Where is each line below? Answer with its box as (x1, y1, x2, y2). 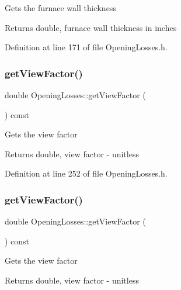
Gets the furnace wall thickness (5, 2, 116, 13)
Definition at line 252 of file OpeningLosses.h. (5, 167, 168, 179)
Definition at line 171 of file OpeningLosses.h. (5, 41, 168, 53)
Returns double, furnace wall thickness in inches (5, 21, 177, 33)
